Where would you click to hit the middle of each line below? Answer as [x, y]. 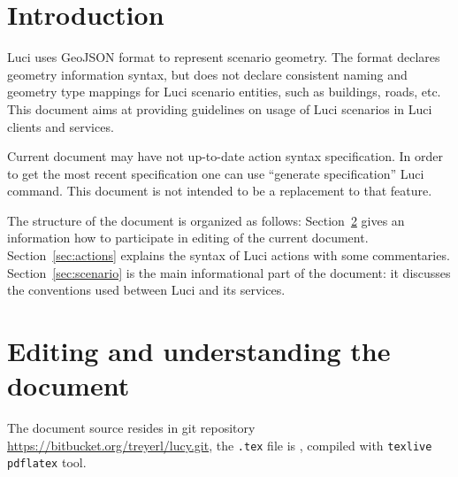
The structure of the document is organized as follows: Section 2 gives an [206, 220]
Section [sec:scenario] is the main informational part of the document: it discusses [229, 272]
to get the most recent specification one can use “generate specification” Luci [216, 173]
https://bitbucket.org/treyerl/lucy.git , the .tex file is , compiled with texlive [220, 445]
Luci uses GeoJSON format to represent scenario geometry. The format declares [224, 57]
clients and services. [61, 126]
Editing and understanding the [199, 351]
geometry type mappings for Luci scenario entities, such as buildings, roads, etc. [224, 92]
